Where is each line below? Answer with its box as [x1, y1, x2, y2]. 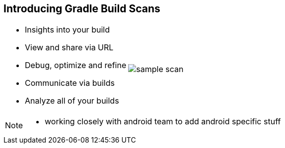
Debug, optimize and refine [25, 60, 127, 71]
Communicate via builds [25, 78, 115, 88]
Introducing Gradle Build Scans [3, 2, 160, 15]
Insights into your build [25, 25, 110, 35]
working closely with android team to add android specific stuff [45, 116, 281, 127]
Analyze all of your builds [25, 96, 119, 106]
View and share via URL [25, 42, 114, 53]
